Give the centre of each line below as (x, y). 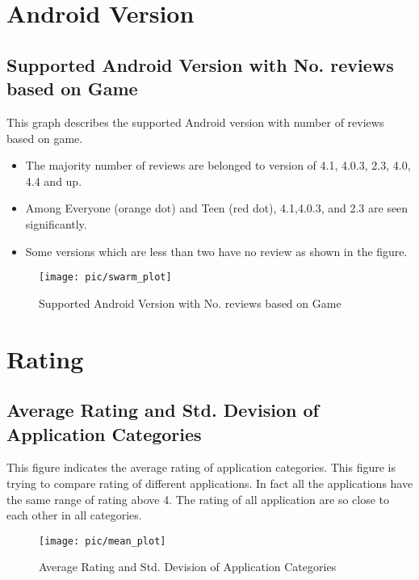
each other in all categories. (74, 515)
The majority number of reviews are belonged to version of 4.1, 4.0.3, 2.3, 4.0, (218, 165)
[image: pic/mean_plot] (103, 541)
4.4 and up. (54, 181)
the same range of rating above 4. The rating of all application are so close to (198, 499)
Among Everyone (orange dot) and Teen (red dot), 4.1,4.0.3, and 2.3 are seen (217, 208)
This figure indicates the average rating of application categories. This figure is (201, 467)
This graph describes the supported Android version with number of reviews (195, 122)
